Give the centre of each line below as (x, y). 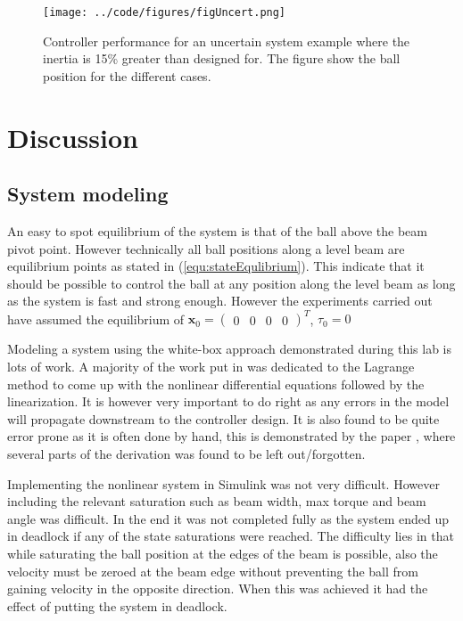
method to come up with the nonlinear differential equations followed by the (216, 384)
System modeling (88, 194)
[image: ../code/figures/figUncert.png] (165, 12)
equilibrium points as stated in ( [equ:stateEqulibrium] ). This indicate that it (216, 266)
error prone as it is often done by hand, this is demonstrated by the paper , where (231, 436)
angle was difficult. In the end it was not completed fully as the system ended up (228, 518)
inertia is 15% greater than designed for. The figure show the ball (222, 58)
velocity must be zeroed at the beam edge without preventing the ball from (213, 571)
